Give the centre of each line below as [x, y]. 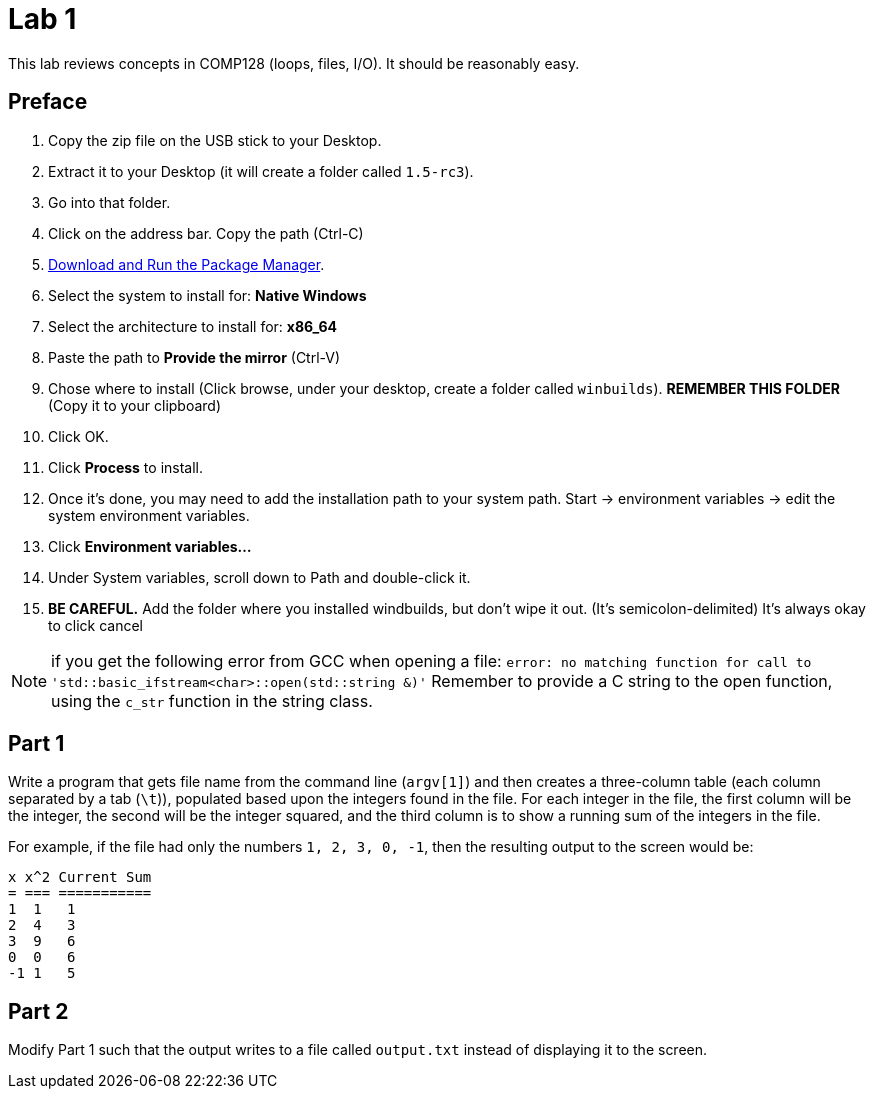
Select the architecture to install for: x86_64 [193, 326]
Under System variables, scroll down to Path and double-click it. [259, 577]
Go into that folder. [109, 202]
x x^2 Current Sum [80, 877]
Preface [48, 102]
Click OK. [78, 436]
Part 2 [38, 1011]
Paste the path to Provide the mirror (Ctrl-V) [194, 357]
